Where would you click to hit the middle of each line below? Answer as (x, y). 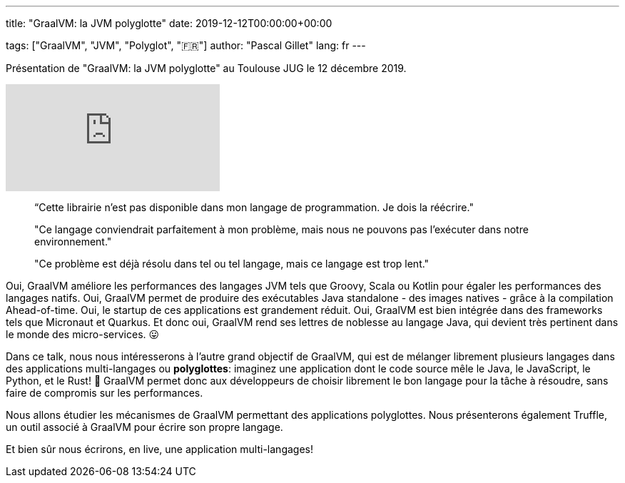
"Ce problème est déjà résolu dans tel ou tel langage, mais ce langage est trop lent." (232, 264)
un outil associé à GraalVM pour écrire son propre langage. (144, 427)
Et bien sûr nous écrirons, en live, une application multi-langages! (160, 449)
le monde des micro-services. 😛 (83, 334)
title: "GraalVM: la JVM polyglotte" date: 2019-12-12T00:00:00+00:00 (169, 23)
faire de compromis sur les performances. (105, 393)
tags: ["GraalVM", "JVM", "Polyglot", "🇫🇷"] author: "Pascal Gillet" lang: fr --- (186, 45)
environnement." (73, 242)
